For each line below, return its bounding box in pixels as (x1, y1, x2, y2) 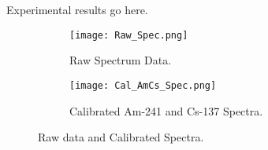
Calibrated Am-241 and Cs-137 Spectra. (69, 102, 263, 119)
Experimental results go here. (6, 2, 148, 17)
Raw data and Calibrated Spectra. (38, 129, 204, 145)
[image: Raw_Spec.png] (69, 29, 188, 41)
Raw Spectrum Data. (69, 52, 172, 68)
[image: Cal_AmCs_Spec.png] (69, 79, 217, 91)
